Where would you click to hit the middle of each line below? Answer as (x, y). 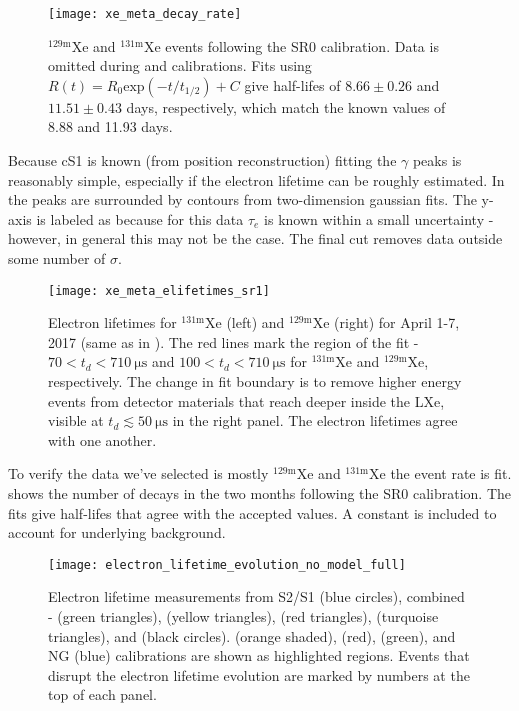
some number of (57, 258)
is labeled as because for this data (140, 218)
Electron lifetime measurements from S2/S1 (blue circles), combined (256, 596)
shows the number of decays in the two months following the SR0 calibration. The (260, 493)
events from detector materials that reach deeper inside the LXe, (246, 400)
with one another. (102, 439)
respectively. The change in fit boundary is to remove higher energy (255, 381)
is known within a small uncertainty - (379, 218)
